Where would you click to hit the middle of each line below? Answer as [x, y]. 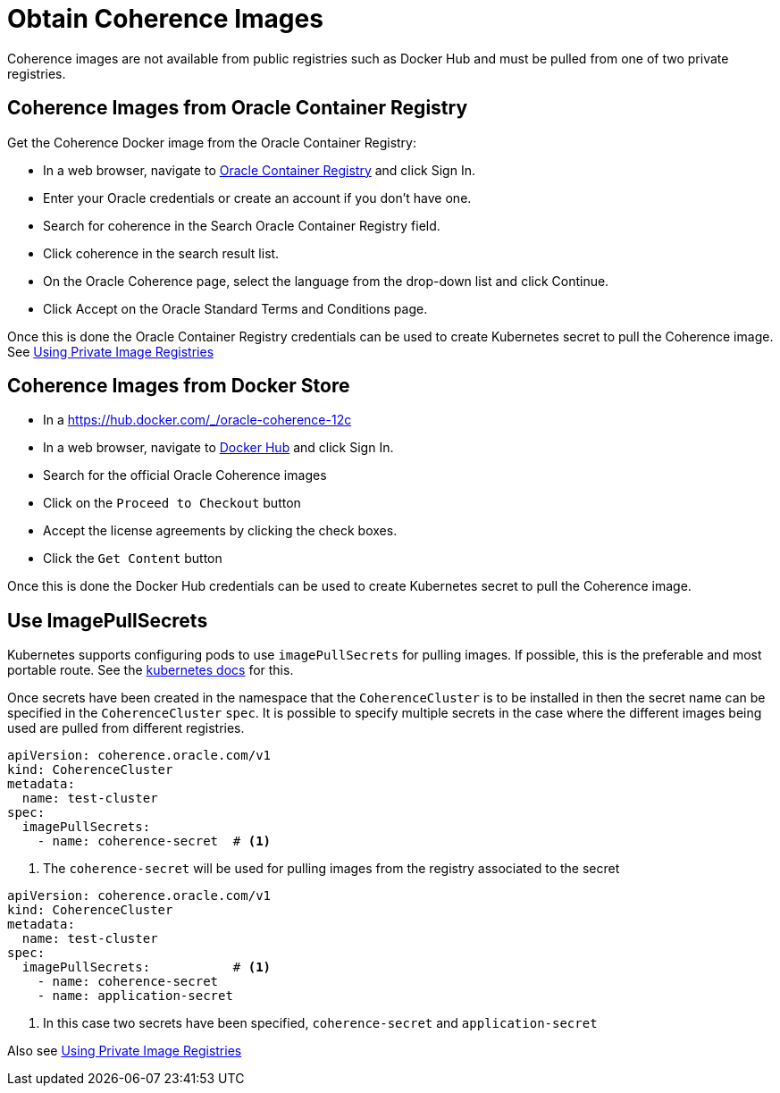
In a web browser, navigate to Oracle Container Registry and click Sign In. [259, 170]
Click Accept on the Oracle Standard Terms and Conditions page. [235, 308]
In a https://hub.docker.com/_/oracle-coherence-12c [197, 420]
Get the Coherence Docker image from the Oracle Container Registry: [212, 142]
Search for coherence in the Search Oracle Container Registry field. [242, 225]
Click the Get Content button [133, 559]
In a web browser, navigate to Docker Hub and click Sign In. [218, 448]
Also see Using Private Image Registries [125, 1051]
